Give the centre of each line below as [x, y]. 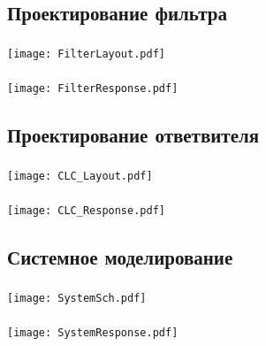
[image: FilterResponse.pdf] [93, 89]
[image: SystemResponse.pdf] [93, 333]
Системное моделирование [120, 257]
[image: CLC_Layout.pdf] [80, 176]
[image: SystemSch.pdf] [77, 298]
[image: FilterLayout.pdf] [86, 54]
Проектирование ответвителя [133, 135]
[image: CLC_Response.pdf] [86, 211]
